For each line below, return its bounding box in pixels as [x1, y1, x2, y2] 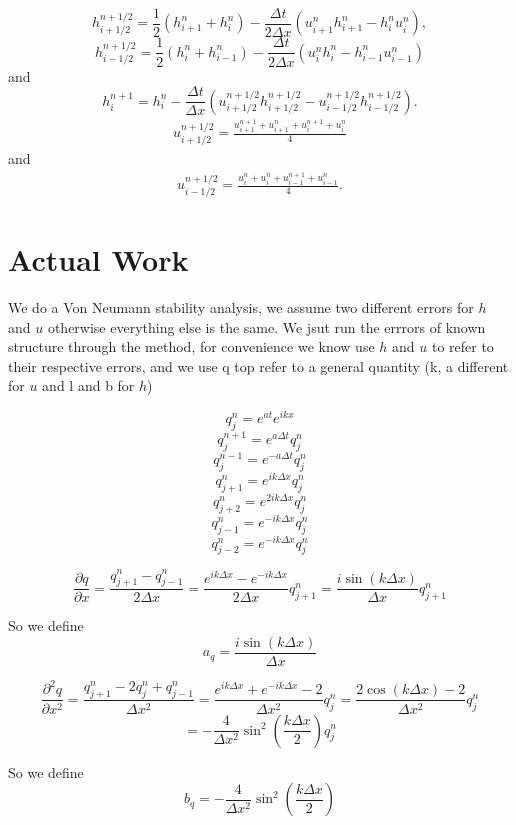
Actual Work [8, 239, 189, 280]
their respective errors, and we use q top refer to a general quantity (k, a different [8, 355, 509, 376]
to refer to [431, 336, 494, 357]
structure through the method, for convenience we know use [8, 336, 375, 357]
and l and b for [42, 375, 135, 396]
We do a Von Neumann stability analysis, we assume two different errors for [8, 296, 474, 317]
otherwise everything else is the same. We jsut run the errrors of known [47, 316, 486, 337]
